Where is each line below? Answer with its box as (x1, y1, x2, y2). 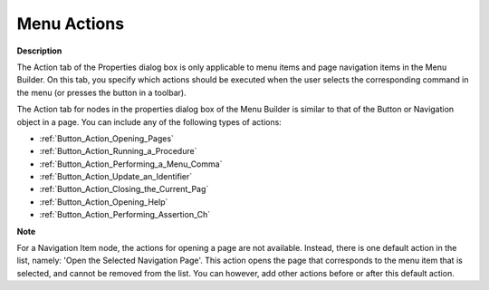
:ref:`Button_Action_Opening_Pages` (39, 132, 174, 144)
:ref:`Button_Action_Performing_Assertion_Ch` (39, 209, 211, 220)
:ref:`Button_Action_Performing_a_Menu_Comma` (39, 159, 223, 169)
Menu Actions (16, 14, 125, 34)
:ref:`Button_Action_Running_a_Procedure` (39, 146, 197, 157)
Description (16, 45, 62, 56)
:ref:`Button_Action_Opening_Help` (39, 196, 168, 208)
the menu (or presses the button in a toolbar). (16, 87, 187, 98)
